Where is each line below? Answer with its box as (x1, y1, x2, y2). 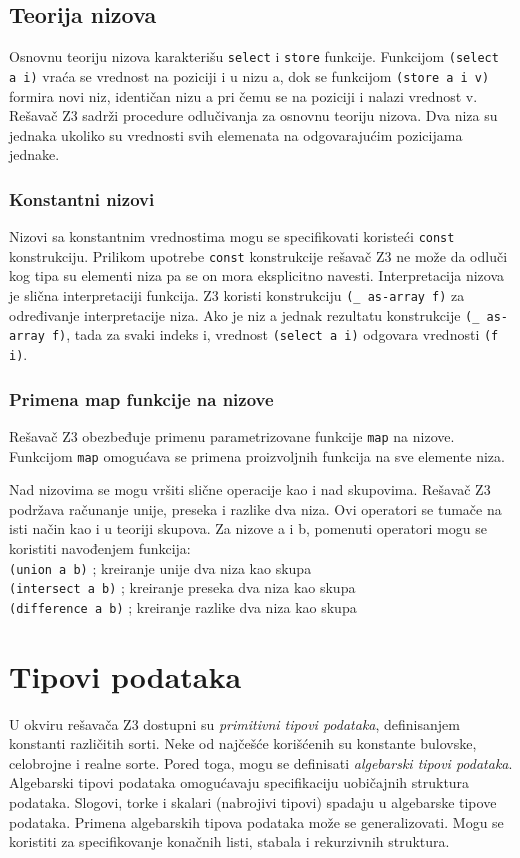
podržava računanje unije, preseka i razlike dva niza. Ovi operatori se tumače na (9, 498, 502, 519)
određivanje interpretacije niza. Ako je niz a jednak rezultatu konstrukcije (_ (9, 304, 480, 325)
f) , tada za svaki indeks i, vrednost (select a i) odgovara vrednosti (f (51, 324, 499, 345)
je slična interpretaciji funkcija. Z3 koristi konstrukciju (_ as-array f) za (9, 285, 465, 306)
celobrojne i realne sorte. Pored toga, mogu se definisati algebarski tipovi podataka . (9, 752, 513, 773)
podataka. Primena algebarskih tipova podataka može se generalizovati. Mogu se (9, 811, 504, 832)
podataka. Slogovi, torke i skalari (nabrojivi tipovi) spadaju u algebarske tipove (9, 792, 497, 813)
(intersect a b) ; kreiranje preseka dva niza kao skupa (9, 577, 356, 598)
